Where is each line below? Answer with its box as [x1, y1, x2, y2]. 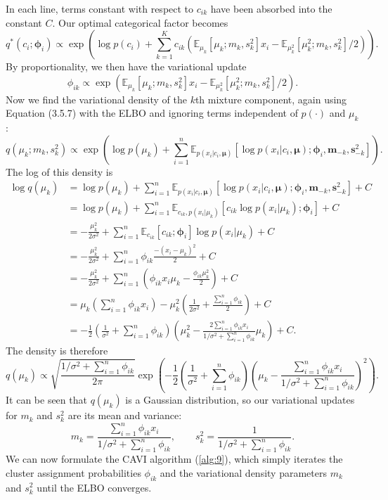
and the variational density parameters [160, 465, 327, 480]
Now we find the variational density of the [6, 91, 187, 106]
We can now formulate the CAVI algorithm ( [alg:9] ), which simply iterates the [6, 451, 343, 466]
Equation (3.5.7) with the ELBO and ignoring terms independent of [6, 105, 298, 120]
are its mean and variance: [67, 408, 182, 423]
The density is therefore [6, 343, 108, 358]
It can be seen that [6, 392, 87, 407]
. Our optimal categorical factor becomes [52, 15, 228, 30]
